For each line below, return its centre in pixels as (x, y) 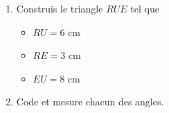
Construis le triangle (60, 8)
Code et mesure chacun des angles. (90, 102)
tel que (145, 8)
